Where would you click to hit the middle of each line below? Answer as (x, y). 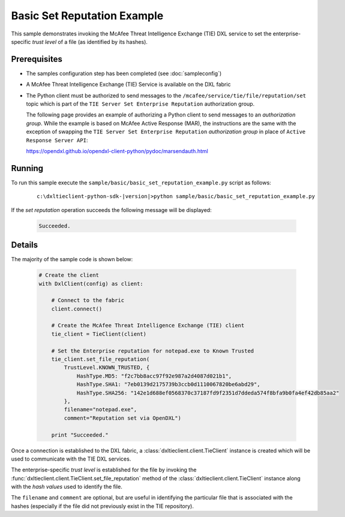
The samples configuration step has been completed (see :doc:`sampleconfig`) (124, 73)
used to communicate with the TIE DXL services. (71, 459)
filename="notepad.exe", (100, 410)
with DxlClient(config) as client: (91, 283)
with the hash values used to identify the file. (67, 487)
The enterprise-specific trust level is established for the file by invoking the (104, 470)
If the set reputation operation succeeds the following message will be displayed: (112, 210)
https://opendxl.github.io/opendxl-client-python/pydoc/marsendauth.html (117, 151)
